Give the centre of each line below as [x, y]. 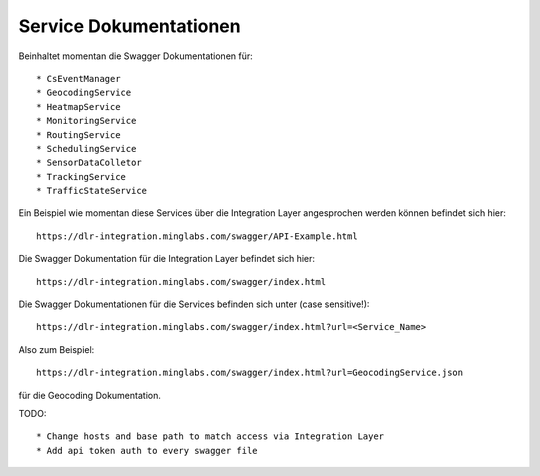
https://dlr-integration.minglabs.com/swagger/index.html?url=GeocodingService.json [250, 373]
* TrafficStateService [92, 191]
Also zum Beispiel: [56, 349]
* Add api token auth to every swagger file [147, 450]
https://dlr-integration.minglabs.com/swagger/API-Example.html [197, 236]
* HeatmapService [78, 106]
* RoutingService [78, 134]
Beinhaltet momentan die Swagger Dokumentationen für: [136, 56]
